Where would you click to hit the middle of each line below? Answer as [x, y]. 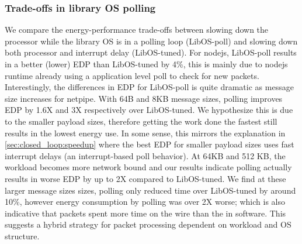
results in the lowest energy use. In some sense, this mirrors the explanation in [145, 133]
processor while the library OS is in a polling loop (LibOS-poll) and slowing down [151, 41]
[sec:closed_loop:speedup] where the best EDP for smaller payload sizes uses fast [150, 144]
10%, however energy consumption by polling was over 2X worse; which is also [145, 202]
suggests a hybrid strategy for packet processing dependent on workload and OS [148, 224]
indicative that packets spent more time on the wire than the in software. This [145, 213]
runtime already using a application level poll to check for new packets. [132, 75]
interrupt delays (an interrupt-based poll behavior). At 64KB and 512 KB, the [145, 155]
